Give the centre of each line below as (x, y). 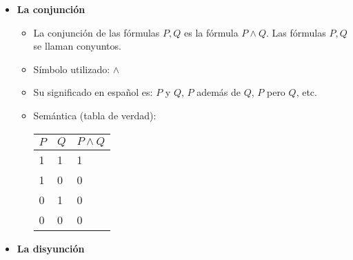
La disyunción (51, 248)
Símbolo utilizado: (72, 69)
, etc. (306, 92)
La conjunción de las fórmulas (97, 32)
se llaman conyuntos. (77, 46)
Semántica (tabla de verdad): (95, 115)
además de (219, 92)
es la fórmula (211, 32)
